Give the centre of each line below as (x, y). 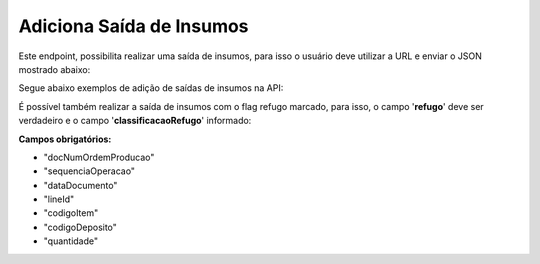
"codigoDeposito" (80, 227)
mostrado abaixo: (54, 69)
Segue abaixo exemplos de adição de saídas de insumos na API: (151, 88)
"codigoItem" (71, 213)
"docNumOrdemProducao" (99, 157)
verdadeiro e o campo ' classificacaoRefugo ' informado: (135, 121)
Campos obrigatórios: (65, 139)
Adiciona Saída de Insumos (133, 26)
